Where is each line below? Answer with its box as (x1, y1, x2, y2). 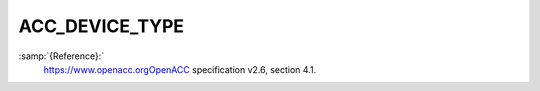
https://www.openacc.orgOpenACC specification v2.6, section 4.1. (43, 63, 317, 75)
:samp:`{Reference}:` (18, 50, 105, 62)
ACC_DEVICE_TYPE (18, 15, 185, 37)
